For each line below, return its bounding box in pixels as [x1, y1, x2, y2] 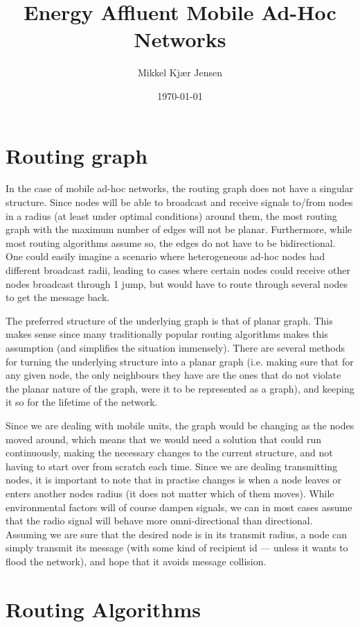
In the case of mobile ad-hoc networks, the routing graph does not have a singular [6, 181, 354, 196]
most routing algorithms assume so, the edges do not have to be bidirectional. [6, 235, 336, 250]
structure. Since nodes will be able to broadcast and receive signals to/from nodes [6, 195, 353, 209]
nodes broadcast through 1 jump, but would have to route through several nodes [6, 276, 348, 291]
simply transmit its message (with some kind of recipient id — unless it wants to [6, 540, 348, 555]
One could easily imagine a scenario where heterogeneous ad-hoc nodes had [6, 249, 325, 264]
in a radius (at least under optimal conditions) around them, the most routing [6, 208, 337, 223]
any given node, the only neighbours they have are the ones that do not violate [6, 368, 341, 382]
